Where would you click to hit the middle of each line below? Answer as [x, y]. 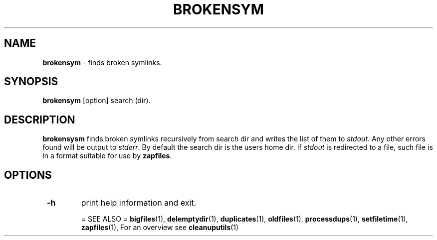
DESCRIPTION [40, 120]
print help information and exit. [139, 203]
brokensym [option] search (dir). [97, 101]
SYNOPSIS [31, 82]
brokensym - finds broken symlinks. [102, 62]
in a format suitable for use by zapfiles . [107, 156]
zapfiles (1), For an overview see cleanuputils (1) [160, 228]
